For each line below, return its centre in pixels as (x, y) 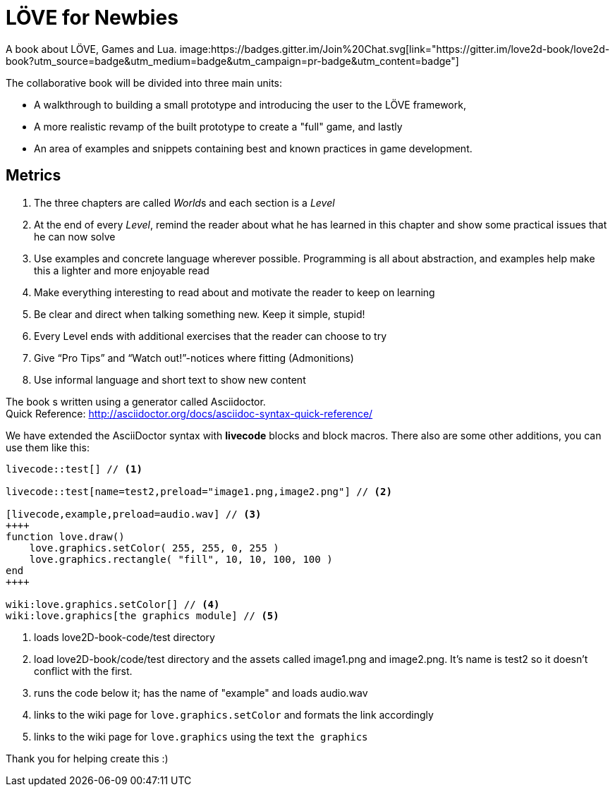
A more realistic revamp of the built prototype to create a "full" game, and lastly (218, 126)
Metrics (34, 176)
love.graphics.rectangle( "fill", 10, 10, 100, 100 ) (181, 559)
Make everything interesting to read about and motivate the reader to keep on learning (235, 292)
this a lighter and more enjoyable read (122, 270)
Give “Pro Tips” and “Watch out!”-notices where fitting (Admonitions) (194, 358)
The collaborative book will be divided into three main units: (144, 83)
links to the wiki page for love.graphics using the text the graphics (201, 736)
